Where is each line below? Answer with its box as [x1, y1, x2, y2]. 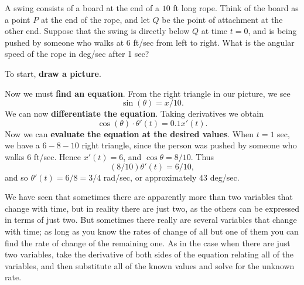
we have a [5, 139, 40, 151]
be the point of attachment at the [162, 13, 283, 25]
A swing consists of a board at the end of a [5, 2, 159, 13]
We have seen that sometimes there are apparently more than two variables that [5, 191, 293, 203]
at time [201, 25, 228, 37]
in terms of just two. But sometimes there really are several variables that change [5, 213, 297, 226]
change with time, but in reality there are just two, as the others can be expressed [5, 202, 299, 214]
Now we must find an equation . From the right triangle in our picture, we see [5, 87, 291, 99]
